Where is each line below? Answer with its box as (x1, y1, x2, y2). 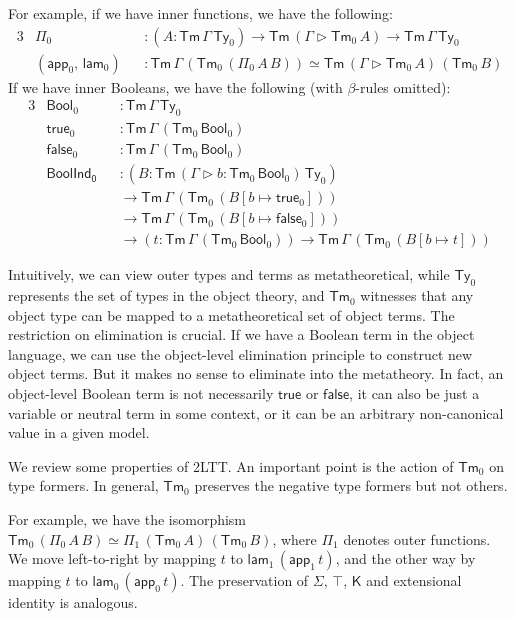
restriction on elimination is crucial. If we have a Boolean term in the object (8, 324, 475, 345)
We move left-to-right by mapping (8, 548, 217, 569)
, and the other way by (335, 548, 476, 569)
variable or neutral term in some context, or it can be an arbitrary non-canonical (8, 402, 504, 423)
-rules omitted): (355, 76, 451, 97)
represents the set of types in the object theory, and (8, 285, 325, 306)
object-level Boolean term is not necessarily (8, 383, 274, 404)
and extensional (366, 570, 462, 591)
